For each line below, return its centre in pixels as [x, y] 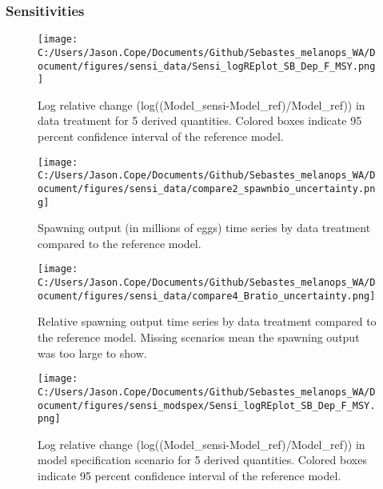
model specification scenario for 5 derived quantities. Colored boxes [202, 460]
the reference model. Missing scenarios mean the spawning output [199, 337]
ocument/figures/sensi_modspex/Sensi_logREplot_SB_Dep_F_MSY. [207, 405]
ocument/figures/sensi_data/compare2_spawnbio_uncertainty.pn [207, 188]
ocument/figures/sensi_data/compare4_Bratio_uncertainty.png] [207, 296]
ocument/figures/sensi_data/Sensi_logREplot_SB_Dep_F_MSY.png [207, 66]
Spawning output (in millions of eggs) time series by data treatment [204, 228]
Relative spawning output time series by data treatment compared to [207, 321]
